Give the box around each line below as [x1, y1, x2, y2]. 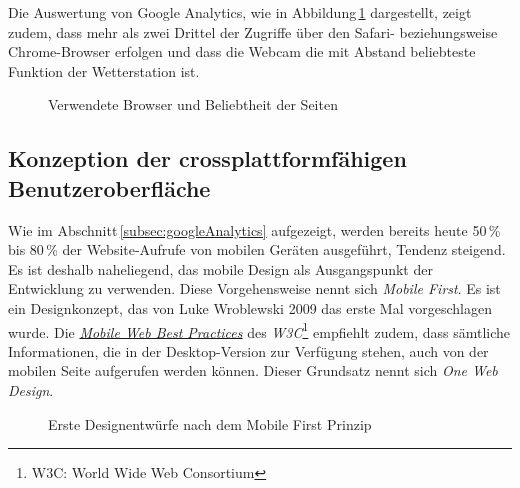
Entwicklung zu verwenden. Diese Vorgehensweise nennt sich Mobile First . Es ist [8, 278, 501, 299]
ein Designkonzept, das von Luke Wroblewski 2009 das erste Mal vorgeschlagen [8, 297, 492, 318]
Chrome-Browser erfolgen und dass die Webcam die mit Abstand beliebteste [8, 41, 476, 62]
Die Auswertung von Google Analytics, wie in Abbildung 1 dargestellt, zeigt [8, 2, 472, 22]
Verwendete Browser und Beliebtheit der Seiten [48, 94, 338, 115]
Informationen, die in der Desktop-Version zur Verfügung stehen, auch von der [8, 340, 489, 361]
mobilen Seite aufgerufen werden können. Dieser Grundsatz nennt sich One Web [8, 360, 498, 381]
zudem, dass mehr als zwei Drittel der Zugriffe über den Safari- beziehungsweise [8, 21, 498, 42]
